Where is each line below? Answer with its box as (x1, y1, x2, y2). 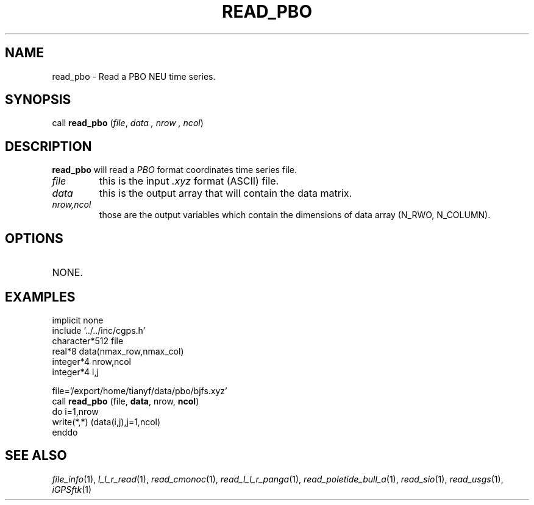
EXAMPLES (5, 289, 76, 305)
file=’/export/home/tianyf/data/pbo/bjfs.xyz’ (52, 385, 227, 396)
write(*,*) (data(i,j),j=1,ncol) (52, 416, 161, 427)
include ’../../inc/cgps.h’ (52, 325, 146, 336)
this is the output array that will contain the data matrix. (99, 187, 352, 200)
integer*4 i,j (52, 366, 99, 377)
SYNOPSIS (5, 92, 71, 108)
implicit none (52, 314, 104, 325)
